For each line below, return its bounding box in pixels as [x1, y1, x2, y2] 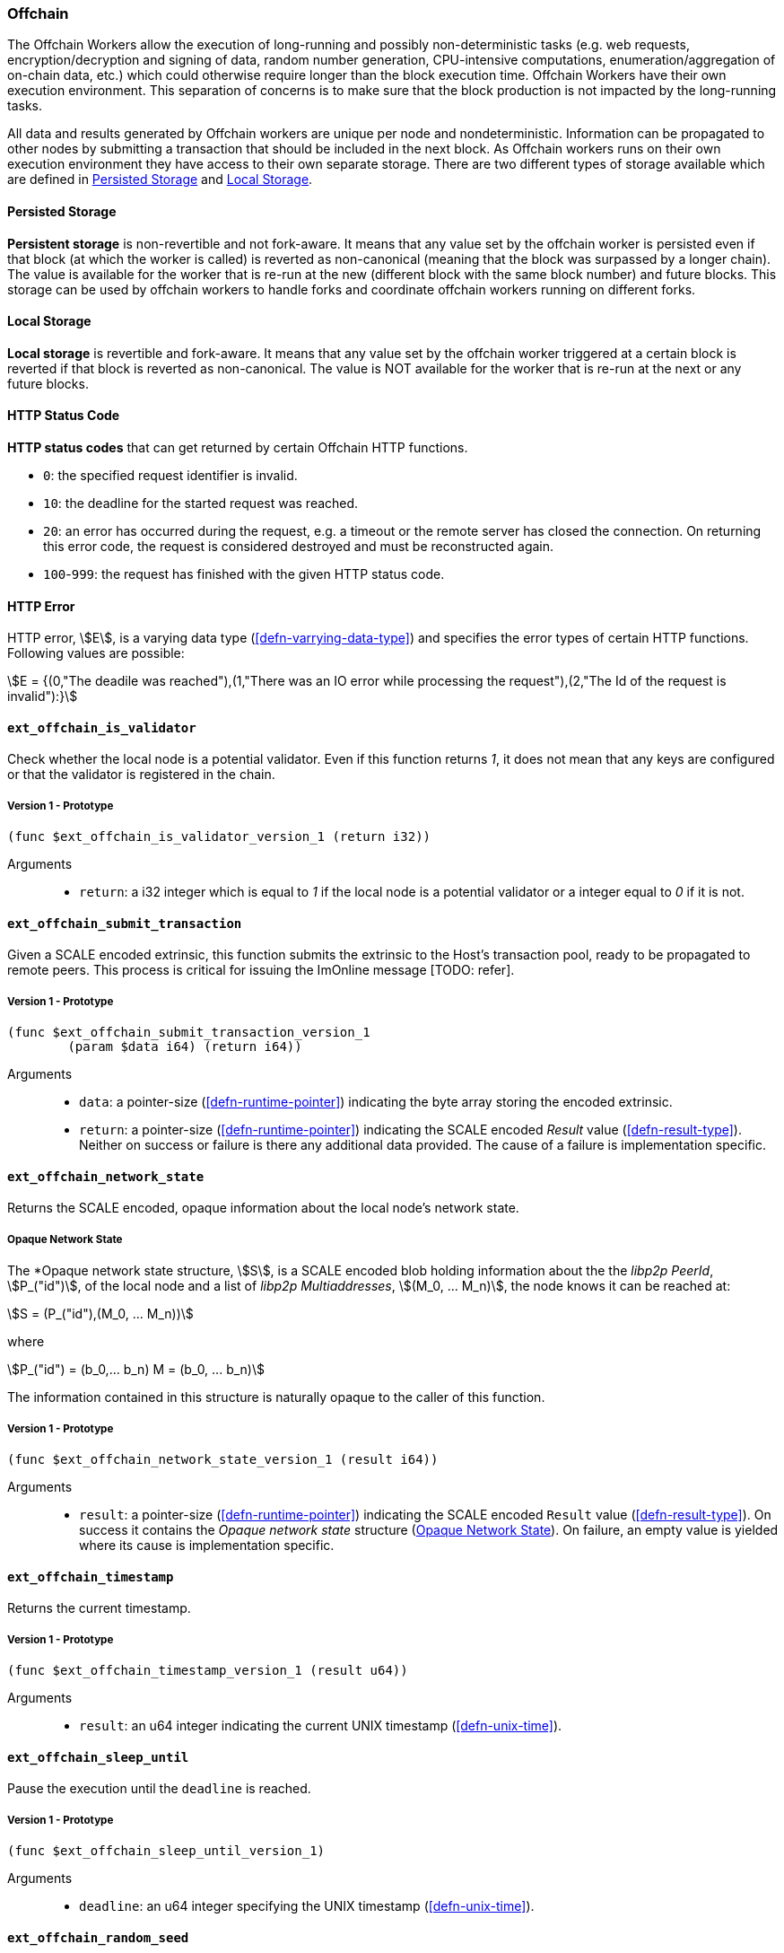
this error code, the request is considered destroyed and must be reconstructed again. [43, 539, 554, 555]
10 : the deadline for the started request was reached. [43, 495, 359, 512]
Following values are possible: [7, 645, 185, 661]
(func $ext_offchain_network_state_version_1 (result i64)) [7, 1452, 439, 1467]
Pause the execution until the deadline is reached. [7, 1781, 311, 1797]
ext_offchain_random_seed [7, 1930, 189, 1945]
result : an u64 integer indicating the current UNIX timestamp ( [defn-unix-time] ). [79, 1718, 562, 1734]
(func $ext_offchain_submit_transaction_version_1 [7, 1025, 370, 1040]
